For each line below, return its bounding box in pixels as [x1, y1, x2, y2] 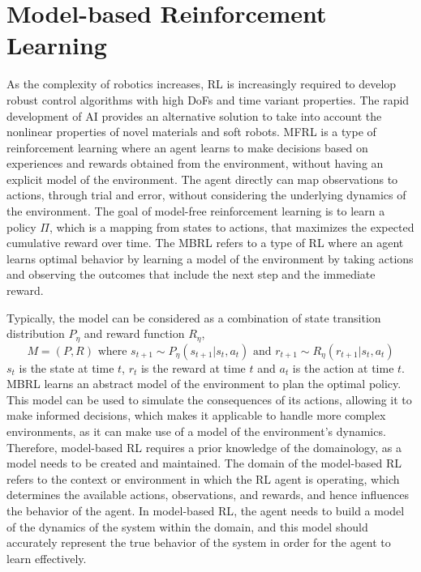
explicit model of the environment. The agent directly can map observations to [6, 170, 398, 187]
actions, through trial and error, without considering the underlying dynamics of [6, 186, 406, 203]
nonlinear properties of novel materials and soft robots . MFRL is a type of [6, 123, 376, 140]
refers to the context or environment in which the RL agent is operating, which [6, 470, 400, 487]
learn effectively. [6, 549, 87, 566]
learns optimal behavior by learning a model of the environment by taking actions [6, 250, 414, 267]
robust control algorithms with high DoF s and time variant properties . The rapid [6, 91, 410, 108]
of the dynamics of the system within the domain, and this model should [6, 518, 368, 535]
